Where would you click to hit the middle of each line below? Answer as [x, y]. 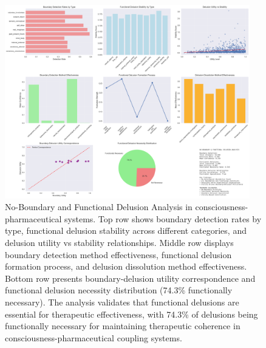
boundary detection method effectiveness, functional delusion [118, 254]
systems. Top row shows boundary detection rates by [163, 218]
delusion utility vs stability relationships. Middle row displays [119, 242]
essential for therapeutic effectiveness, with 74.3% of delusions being [131, 314]
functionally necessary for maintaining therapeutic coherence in [123, 326]
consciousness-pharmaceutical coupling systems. [94, 337]
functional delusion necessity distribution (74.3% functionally [119, 290]
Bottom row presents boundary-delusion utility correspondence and [130, 278]
